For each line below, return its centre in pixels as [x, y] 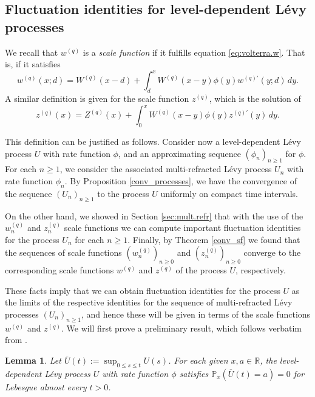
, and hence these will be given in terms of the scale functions [196, 314]
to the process [123, 193]
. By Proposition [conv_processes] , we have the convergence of [181, 180]
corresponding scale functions [59, 270]
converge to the [272, 252]
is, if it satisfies [33, 64]
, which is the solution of [255, 98]
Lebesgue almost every [46, 386]
